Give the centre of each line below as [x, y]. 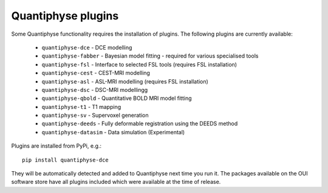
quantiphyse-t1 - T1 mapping [81, 106]
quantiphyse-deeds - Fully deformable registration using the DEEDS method [140, 123]
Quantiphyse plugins [65, 16]
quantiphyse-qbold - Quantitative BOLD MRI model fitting [117, 98]
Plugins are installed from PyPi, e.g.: [56, 146]
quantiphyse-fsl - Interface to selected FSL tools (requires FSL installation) [139, 64]
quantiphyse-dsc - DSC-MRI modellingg [95, 90]
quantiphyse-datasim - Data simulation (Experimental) [113, 132]
